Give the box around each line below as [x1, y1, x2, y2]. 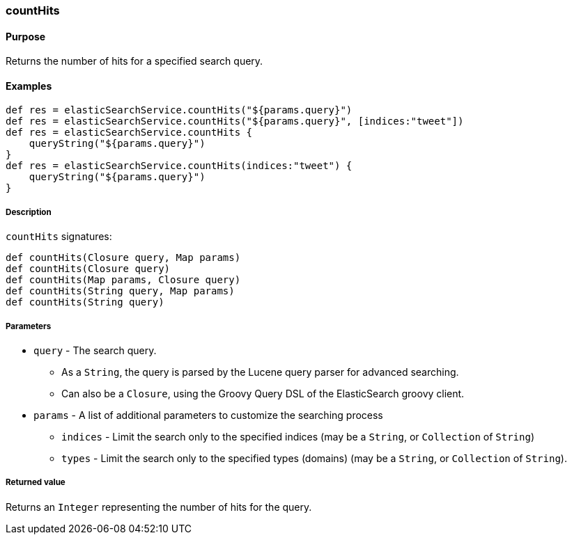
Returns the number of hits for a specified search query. [6, 55, 263, 67]
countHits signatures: [6, 230, 112, 243]
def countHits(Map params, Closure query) [6, 274, 241, 286]
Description [6, 207, 52, 217]
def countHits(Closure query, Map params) [6, 252, 241, 264]
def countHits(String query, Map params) [6, 285, 235, 297]
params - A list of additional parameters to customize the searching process [33, 409, 383, 421]
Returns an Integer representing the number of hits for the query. [6, 500, 312, 513]
